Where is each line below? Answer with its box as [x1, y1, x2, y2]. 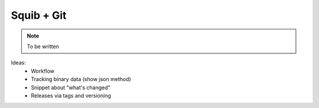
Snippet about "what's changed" [31, 84, 110, 91]
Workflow [31, 67, 54, 75]
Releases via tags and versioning [31, 92, 112, 99]
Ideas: [11, 59, 26, 66]
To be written [27, 43, 59, 50]
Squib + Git [11, 9, 67, 22]
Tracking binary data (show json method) [31, 76, 131, 83]
